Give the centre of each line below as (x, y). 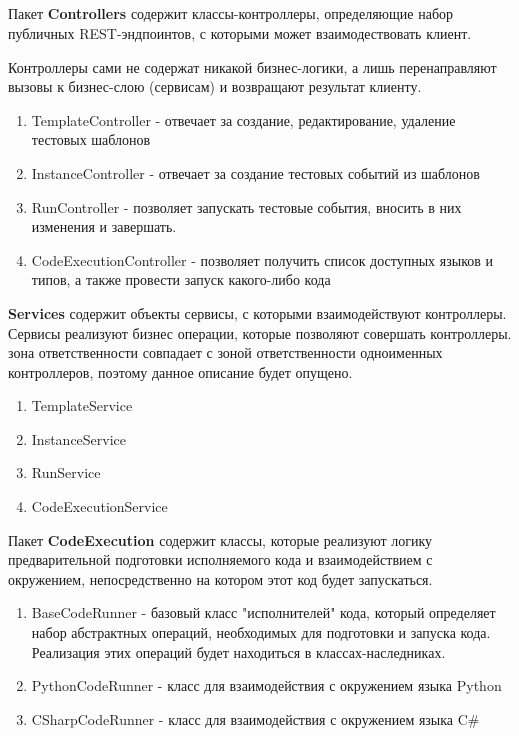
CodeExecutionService (99, 506)
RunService (66, 472)
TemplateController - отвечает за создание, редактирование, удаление (243, 119)
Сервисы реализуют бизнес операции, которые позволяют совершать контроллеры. (260, 332)
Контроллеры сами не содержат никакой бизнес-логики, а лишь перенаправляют (252, 66)
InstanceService (79, 438)
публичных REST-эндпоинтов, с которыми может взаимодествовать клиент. (240, 32)
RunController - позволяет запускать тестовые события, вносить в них (246, 206)
